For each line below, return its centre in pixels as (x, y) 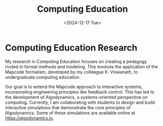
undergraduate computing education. (43, 77)
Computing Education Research (71, 47)
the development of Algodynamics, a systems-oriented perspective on (77, 97)
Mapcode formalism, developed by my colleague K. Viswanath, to (71, 72)
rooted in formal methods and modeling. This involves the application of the (81, 66)
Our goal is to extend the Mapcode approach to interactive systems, (74, 87)
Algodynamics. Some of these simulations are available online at (70, 113)
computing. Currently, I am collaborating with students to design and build (80, 102)
